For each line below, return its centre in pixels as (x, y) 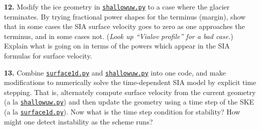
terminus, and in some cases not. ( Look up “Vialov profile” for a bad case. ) (119, 36)
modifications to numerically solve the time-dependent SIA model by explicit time (130, 82)
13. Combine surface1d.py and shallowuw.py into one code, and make (115, 72)
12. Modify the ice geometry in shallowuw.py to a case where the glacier (117, 6)
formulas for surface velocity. (48, 56)
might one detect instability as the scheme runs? (79, 121)
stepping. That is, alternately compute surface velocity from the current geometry (130, 92)
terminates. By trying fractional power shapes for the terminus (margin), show (125, 16)
